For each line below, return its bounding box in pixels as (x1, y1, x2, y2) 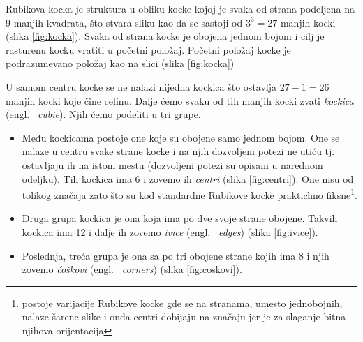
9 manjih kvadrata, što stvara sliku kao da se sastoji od (6, 15, 243, 29)
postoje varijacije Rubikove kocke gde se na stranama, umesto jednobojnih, (22, 295, 343, 310)
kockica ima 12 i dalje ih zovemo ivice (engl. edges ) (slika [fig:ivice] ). (22, 224, 318, 239)
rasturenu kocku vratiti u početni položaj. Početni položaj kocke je (6, 42, 291, 57)
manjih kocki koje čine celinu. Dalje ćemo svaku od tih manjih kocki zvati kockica (6, 93, 354, 107)
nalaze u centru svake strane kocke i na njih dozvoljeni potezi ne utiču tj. (22, 144, 335, 158)
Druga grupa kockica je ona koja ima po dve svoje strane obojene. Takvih (22, 211, 338, 225)
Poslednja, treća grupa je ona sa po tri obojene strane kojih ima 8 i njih (22, 248, 329, 262)
